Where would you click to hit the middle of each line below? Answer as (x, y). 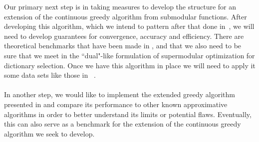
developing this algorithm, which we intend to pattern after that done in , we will (129, 26)
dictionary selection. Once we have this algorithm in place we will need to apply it (130, 65)
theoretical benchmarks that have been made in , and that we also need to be (123, 46)
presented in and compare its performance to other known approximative (116, 104)
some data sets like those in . (50, 75)
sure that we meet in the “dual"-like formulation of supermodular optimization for (129, 55)
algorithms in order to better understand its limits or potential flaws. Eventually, (128, 114)
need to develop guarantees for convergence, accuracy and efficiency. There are (124, 36)
